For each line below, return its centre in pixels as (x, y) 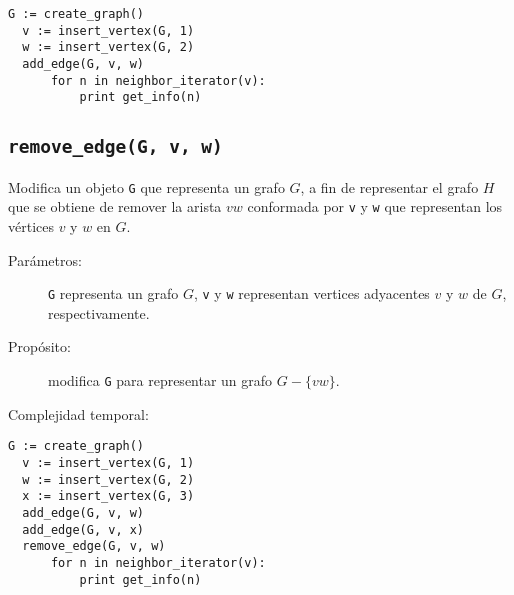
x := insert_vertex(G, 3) (108, 496)
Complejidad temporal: (78, 413)
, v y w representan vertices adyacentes (311, 293)
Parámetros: (45, 259)
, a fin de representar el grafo (389, 186)
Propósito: (39, 346)
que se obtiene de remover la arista (115, 206)
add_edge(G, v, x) (83, 529)
